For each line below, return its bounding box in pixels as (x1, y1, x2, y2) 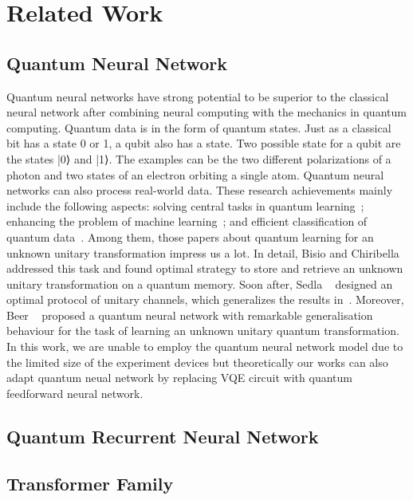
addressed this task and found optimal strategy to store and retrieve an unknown (6, 260, 403, 277)
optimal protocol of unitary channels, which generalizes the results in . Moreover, (6, 291, 404, 308)
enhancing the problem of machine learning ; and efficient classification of (6, 213, 368, 230)
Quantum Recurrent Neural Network (6, 423, 319, 448)
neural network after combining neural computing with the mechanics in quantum (6, 104, 407, 120)
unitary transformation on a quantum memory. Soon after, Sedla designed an (6, 275, 393, 292)
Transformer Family (6, 470, 174, 495)
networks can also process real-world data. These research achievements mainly (6, 182, 393, 199)
